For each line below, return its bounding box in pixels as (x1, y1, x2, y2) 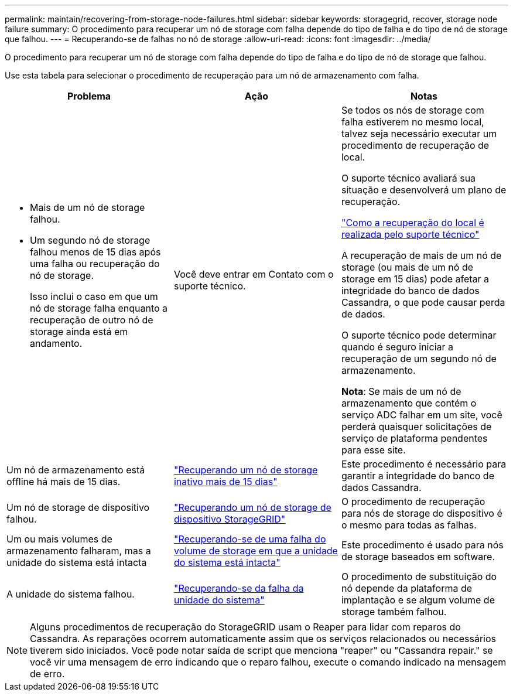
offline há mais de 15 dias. (6, 476, 121, 487)
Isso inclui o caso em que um (30, 291, 158, 302)
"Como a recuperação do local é (341, 217, 484, 228)
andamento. (30, 337, 83, 349)
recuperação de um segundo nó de (341, 353, 497, 364)
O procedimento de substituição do (341, 571, 497, 582)
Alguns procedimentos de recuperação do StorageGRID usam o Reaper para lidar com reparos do (30, 621, 461, 633)
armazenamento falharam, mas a (6, 545, 151, 557)
